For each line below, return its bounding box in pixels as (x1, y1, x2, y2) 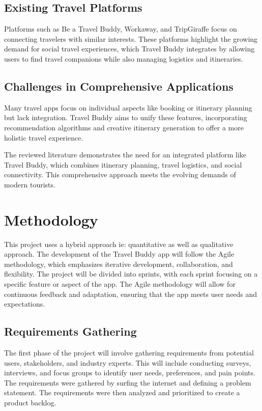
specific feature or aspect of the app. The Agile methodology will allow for (4, 279, 236, 289)
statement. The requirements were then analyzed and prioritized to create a (4, 387, 240, 398)
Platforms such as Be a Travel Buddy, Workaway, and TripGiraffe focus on (4, 23, 237, 34)
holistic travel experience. (4, 132, 83, 143)
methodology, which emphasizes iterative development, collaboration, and (4, 258, 233, 269)
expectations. (4, 298, 45, 309)
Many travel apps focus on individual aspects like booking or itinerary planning (4, 102, 252, 113)
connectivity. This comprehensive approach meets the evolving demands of (4, 169, 236, 180)
